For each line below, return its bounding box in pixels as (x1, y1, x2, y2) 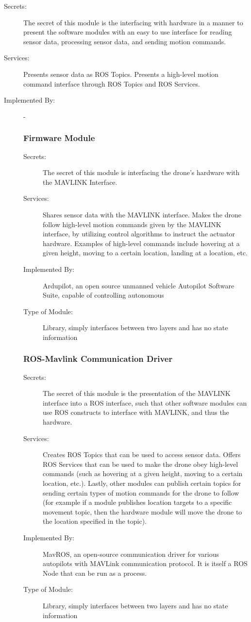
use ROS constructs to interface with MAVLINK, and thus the (43, 407, 229, 417)
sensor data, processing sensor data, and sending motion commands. (23, 36, 226, 46)
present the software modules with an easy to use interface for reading (23, 27, 232, 37)
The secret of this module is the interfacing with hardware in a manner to (23, 17, 243, 27)
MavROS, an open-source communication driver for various (43, 549, 219, 559)
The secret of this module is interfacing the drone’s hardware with (43, 167, 240, 178)
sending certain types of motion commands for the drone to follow (43, 487, 239, 498)
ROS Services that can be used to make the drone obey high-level (43, 459, 238, 469)
